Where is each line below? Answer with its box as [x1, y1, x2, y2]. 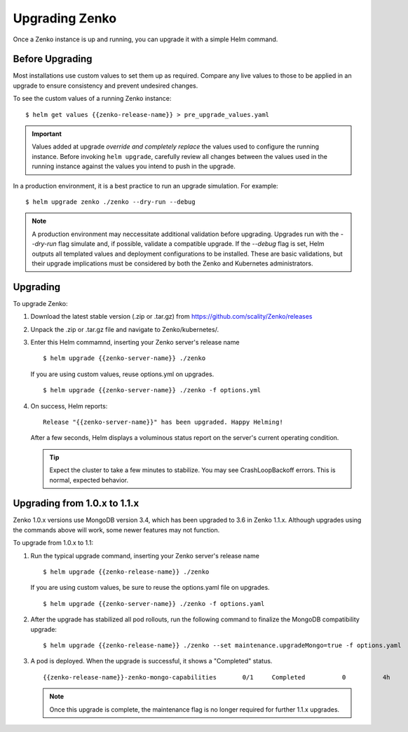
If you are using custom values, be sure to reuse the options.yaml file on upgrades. [30, 583, 270, 592]
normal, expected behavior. [49, 476, 129, 484]
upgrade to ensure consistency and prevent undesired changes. [13, 81, 198, 90]
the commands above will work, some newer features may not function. [13, 525, 220, 534]
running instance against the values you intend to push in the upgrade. [32, 162, 236, 171]
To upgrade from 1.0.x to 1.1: [13, 539, 94, 547]
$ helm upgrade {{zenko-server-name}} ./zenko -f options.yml [43, 386, 261, 394]
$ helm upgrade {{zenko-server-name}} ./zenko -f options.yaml [43, 600, 265, 607]
